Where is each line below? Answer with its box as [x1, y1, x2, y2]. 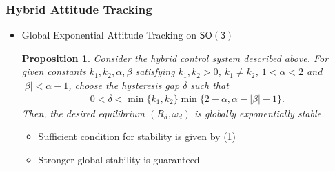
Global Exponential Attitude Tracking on [21, 28, 196, 42]
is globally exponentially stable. [194, 105, 325, 120]
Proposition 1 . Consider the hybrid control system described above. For [21, 50, 329, 65]
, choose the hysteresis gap [68, 78, 180, 92]
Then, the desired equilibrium [21, 105, 145, 120]
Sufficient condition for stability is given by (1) [38, 129, 236, 143]
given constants [21, 64, 86, 79]
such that [190, 78, 229, 92]
